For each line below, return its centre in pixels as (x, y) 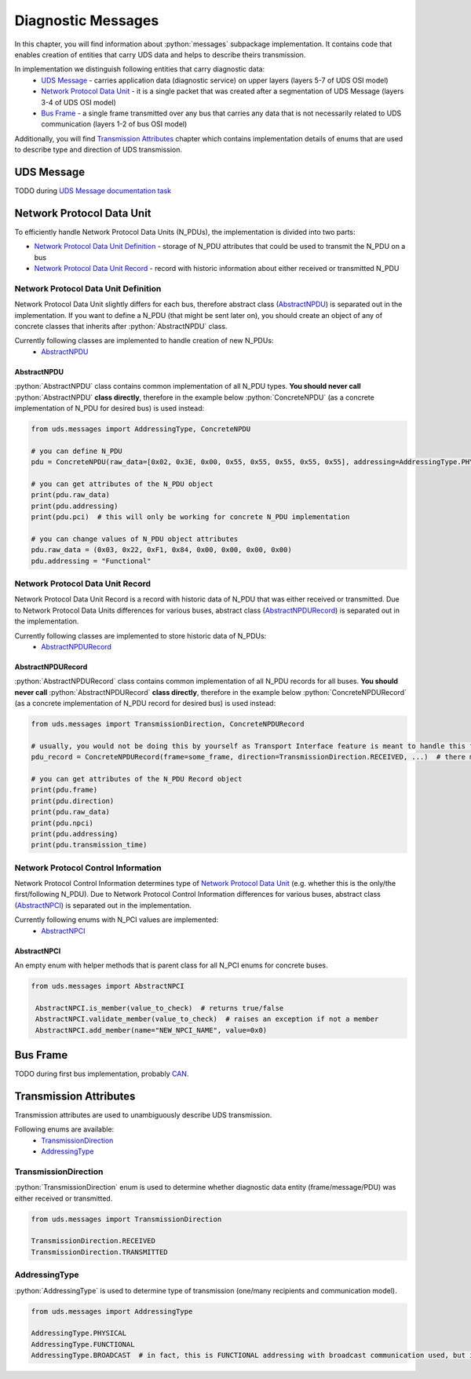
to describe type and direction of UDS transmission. (98, 150)
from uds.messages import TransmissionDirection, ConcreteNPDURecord (168, 724)
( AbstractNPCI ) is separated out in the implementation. (103, 905)
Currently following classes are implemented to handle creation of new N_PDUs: (144, 341)
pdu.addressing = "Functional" (91, 561)
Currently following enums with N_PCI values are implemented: (117, 920)
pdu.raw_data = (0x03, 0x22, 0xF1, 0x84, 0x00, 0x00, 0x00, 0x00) (161, 550)
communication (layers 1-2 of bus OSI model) (114, 124)
